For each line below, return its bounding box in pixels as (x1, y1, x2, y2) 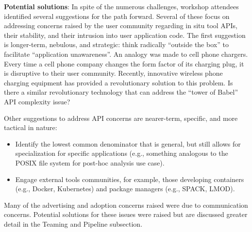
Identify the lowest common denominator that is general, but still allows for (15, 138, 241, 149)
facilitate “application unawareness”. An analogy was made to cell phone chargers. (4, 49, 248, 59)
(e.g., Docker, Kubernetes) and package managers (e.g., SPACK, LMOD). (15, 183, 235, 194)
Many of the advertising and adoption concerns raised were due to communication (4, 199, 248, 210)
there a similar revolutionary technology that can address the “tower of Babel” (4, 87, 238, 97)
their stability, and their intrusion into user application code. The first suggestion (4, 30, 246, 40)
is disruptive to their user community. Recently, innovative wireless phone (4, 68, 223, 78)
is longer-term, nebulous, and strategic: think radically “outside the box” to (4, 39, 229, 50)
